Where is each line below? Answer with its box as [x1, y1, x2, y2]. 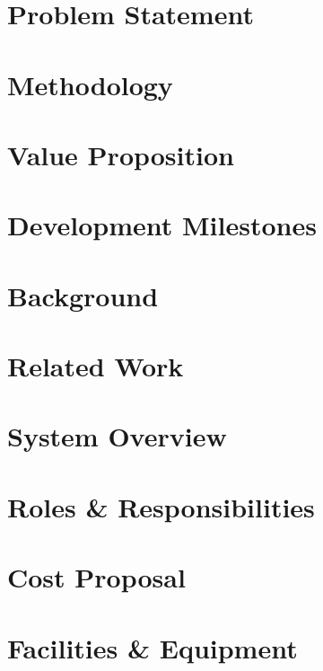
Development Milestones [7, 207, 317, 243]
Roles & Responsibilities [7, 488, 315, 525]
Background [7, 277, 159, 313]
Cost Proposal [7, 559, 186, 596]
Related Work [7, 348, 184, 384]
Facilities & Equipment [7, 629, 298, 666]
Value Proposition [7, 136, 234, 172]
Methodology [7, 66, 173, 102]
